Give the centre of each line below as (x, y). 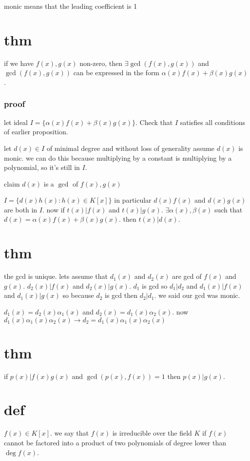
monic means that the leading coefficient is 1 (71, 6)
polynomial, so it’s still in (42, 167)
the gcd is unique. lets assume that (56, 276)
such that (228, 209)
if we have (19, 63)
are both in (21, 209)
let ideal (16, 122)
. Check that (154, 122)
